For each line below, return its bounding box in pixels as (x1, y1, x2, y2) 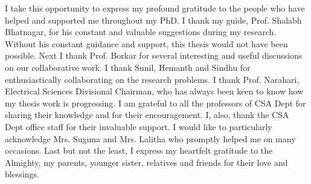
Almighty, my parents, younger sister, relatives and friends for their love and (5, 156, 288, 168)
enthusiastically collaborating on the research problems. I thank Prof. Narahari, (5, 73, 300, 85)
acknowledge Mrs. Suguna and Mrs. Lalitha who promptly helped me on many (5, 132, 296, 145)
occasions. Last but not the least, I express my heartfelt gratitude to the (5, 144, 273, 157)
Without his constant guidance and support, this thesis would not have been (5, 37, 288, 50)
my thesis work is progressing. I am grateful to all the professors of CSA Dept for (5, 96, 306, 109)
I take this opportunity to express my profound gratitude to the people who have (5, 2, 305, 14)
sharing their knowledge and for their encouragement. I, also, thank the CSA (5, 108, 289, 121)
